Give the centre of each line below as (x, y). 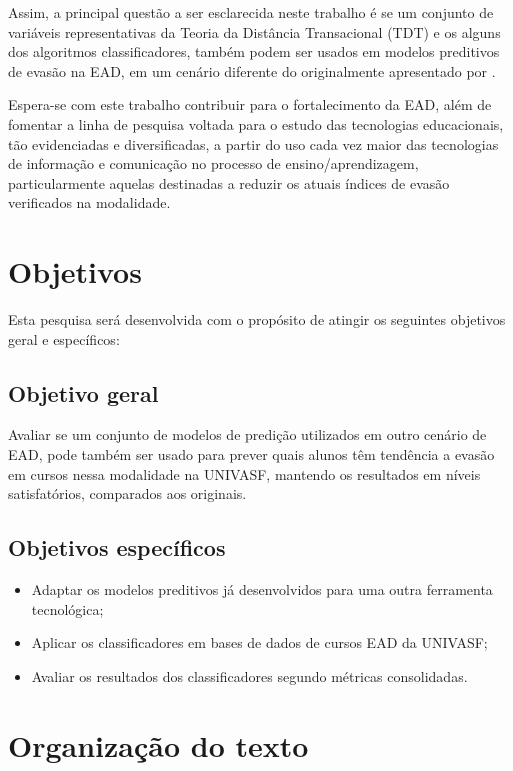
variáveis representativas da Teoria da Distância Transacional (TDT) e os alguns (254, 31)
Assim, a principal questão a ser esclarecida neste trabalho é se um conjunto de (251, 12)
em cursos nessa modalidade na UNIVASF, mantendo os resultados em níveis (244, 473)
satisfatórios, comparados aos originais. (127, 493)
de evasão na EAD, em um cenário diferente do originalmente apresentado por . (252, 70)
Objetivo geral (83, 392)
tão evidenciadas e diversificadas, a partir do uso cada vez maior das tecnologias (253, 143)
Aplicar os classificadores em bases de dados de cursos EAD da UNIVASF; (259, 642)
